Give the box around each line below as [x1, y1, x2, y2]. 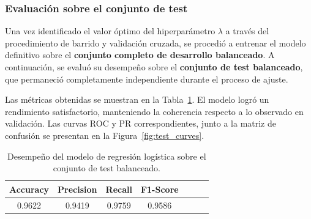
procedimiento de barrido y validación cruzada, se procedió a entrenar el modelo [5, 36, 306, 49]
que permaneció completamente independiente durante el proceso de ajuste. [5, 72, 288, 85]
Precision [58, 182, 97, 195]
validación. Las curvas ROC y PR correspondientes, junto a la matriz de [5, 117, 277, 130]
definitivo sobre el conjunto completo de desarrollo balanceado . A [5, 48, 275, 61]
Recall [105, 182, 132, 195]
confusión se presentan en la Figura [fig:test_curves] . [5, 128, 204, 141]
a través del [225, 24, 269, 37]
